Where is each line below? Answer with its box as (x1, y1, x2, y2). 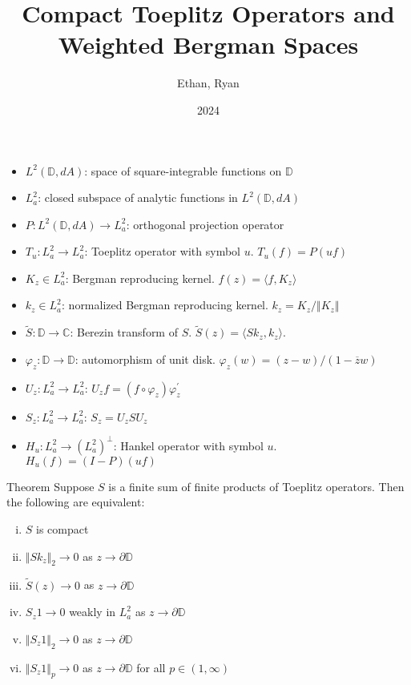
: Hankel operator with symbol (113, 437, 264, 453)
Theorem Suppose (6, 477, 95, 494)
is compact (36, 520, 89, 537)
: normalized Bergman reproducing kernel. (62, 296, 268, 313)
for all (136, 659, 166, 675)
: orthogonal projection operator (126, 216, 284, 232)
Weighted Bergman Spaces (58, 28, 359, 61)
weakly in (69, 603, 116, 620)
